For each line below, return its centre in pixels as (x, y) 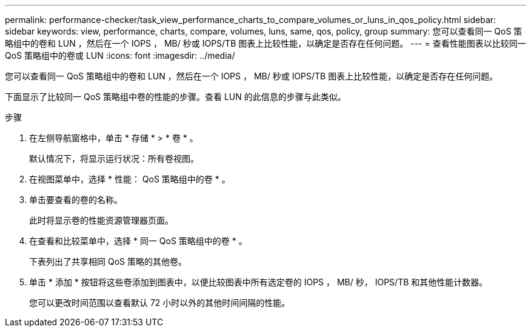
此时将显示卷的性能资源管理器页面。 (101, 220)
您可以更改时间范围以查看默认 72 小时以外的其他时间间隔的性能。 (160, 303)
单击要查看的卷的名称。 (76, 200)
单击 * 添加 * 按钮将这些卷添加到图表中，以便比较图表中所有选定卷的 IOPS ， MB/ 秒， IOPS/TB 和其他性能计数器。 (259, 282)
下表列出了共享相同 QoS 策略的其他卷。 (108, 261)
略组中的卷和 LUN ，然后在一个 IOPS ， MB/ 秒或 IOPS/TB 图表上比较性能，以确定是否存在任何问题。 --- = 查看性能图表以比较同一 (265, 43)
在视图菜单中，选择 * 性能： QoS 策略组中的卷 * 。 (130, 179)
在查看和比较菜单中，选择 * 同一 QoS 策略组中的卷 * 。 (138, 241)
